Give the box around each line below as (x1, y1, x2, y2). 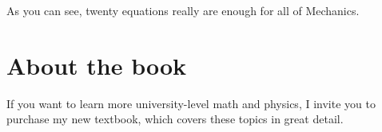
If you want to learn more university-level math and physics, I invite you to (6, 95, 376, 111)
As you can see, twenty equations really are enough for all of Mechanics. (6, 2, 360, 18)
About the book (6, 49, 187, 81)
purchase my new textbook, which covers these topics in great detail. (6, 111, 344, 127)
